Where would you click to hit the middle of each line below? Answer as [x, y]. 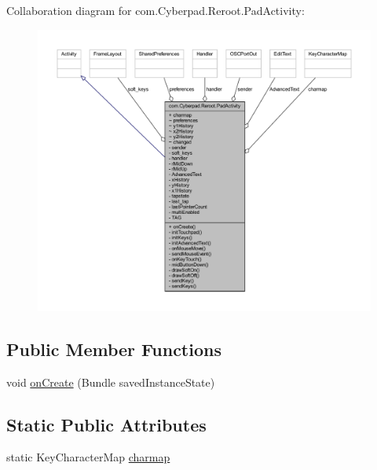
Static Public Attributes [106, 424]
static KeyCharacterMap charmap [88, 457]
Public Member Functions [114, 349]
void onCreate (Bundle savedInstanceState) [111, 382]
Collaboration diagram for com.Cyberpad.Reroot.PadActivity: [156, 10]
